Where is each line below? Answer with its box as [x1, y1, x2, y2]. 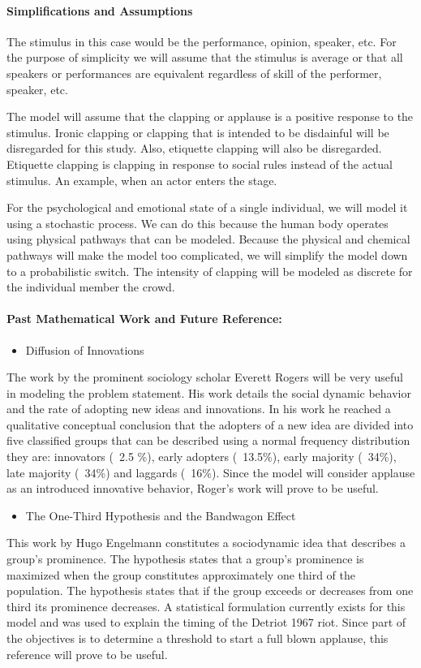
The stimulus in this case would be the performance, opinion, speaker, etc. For [6, 32, 397, 50]
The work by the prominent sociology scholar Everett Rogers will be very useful [6, 368, 403, 386]
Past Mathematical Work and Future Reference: [6, 310, 282, 327]
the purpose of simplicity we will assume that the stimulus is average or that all [6, 49, 403, 66]
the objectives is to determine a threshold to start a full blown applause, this [6, 630, 389, 646]
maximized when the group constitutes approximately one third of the [6, 566, 356, 583]
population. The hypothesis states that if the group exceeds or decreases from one [6, 582, 414, 599]
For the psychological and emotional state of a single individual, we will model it [6, 199, 408, 216]
